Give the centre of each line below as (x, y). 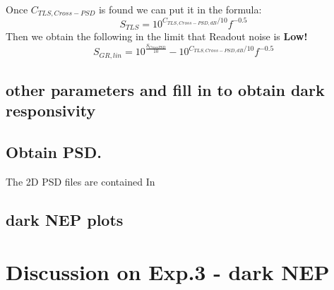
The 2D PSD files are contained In (80, 182)
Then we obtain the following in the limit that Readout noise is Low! (157, 36)
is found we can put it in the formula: (180, 9)
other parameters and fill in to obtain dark (165, 90)
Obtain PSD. (54, 152)
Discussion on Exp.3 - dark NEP (168, 271)
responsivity (51, 110)
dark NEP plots (65, 220)
